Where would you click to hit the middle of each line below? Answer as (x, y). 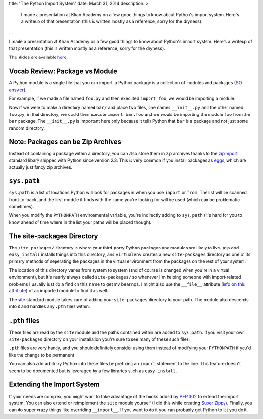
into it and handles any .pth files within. (49, 306)
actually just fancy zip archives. (41, 167)
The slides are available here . (38, 57)
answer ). (18, 90)
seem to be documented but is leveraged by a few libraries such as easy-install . (93, 371)
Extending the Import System (54, 385)
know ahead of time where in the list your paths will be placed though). (80, 222)
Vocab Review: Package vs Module (63, 71)
